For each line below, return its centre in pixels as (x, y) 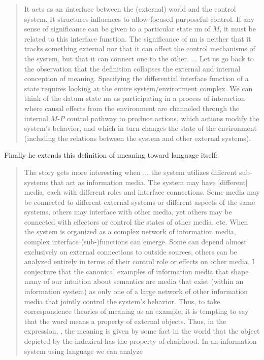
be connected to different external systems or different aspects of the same (140, 202)
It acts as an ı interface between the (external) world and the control (130, 9)
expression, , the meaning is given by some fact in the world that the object (142, 331)
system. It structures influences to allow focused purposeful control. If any (139, 19)
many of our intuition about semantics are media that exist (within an (134, 281)
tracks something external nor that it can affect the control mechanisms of (140, 48)
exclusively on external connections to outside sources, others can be (130, 251)
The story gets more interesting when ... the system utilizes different (130, 172)
